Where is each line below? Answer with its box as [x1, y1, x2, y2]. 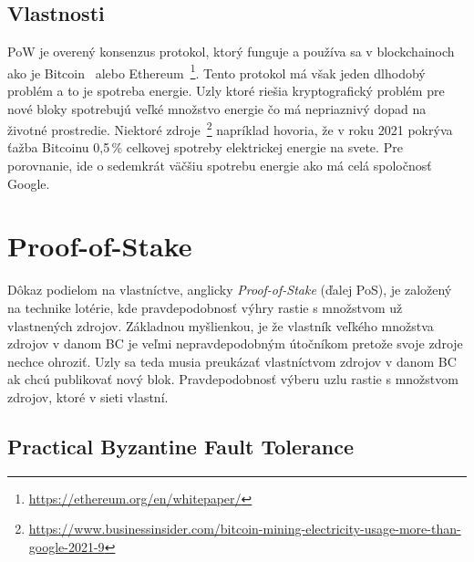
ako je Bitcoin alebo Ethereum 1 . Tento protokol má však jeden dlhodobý [7, 60, 426, 82]
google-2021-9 [28, 536, 105, 556]
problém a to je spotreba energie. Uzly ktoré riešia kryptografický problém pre [7, 81, 445, 100]
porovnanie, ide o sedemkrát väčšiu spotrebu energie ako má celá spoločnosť [7, 156, 432, 175]
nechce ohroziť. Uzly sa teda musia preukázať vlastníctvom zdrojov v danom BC [7, 351, 457, 370]
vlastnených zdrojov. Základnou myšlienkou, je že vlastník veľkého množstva [7, 316, 434, 335]
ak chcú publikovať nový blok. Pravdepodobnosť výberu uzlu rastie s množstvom [7, 369, 459, 389]
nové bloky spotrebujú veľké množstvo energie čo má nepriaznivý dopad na [7, 99, 427, 118]
